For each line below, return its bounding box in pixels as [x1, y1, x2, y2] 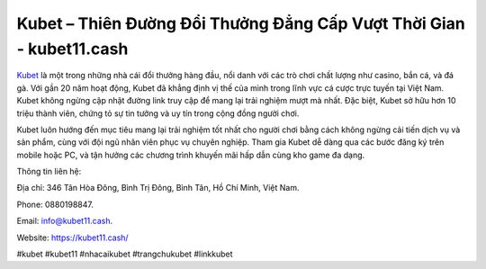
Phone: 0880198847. [16, 199, 94, 210]
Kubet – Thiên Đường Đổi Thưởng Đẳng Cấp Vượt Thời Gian [16, 13, 465, 33]
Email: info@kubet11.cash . [16, 216, 113, 227]
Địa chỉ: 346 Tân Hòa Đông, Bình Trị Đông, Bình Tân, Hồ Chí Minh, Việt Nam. [16, 183, 300, 193]
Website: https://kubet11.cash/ [16, 232, 130, 243]
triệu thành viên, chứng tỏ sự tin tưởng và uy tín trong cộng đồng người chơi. [16, 108, 300, 119]
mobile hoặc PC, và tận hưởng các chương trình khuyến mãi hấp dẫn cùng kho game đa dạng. [16, 149, 365, 160]
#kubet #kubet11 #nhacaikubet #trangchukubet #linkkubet [16, 248, 233, 260]
